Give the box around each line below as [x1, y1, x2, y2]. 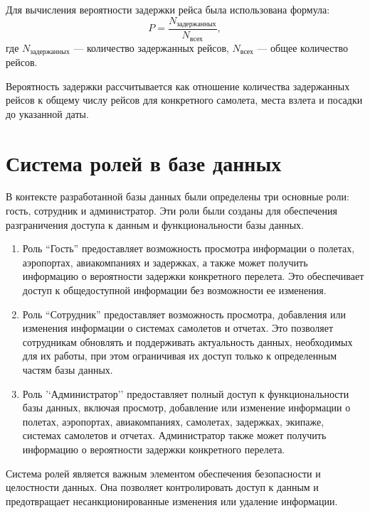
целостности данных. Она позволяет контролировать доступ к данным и [6, 480, 319, 495]
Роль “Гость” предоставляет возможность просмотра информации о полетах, [22, 241, 355, 256]
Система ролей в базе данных [6, 148, 282, 177]
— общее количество [257, 40, 348, 55]
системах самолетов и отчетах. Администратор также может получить [22, 428, 327, 443]
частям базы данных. [22, 362, 113, 377]
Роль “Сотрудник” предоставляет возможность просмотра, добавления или [22, 306, 346, 321]
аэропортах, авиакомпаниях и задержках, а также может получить [22, 254, 308, 269]
